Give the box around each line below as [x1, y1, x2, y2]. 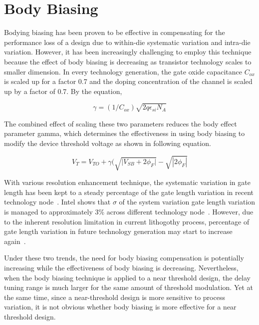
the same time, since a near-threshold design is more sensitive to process [4, 291, 225, 302]
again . [4, 235, 26, 246]
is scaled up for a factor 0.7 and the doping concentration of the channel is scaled [4, 76, 253, 86]
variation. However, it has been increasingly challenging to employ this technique [4, 46, 252, 57]
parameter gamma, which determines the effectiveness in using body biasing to [4, 128, 245, 138]
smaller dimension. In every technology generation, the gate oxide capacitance [4, 66, 243, 76]
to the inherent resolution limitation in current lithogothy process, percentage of [4, 216, 250, 226]
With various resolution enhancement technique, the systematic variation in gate [4, 177, 251, 187]
